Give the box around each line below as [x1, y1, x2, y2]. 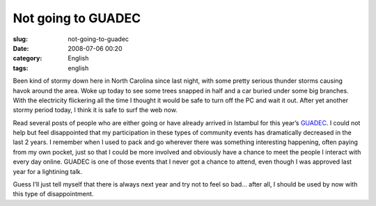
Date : [13, 44, 29, 52]
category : [13, 54, 42, 63]
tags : [13, 63, 29, 72]
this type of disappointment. [13, 190, 94, 198]
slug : [13, 35, 28, 43]
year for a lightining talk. [13, 167, 83, 175]
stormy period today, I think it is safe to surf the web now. [13, 106, 178, 114]
